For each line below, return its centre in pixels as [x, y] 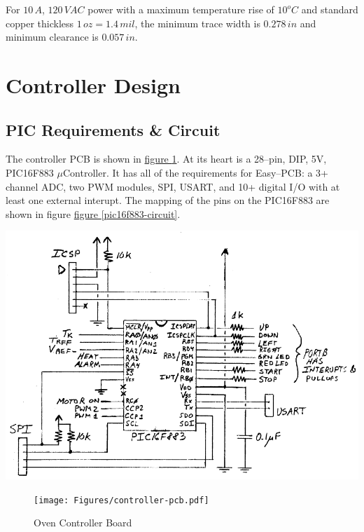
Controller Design [93, 84]
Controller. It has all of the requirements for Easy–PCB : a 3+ [195, 172]
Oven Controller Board [83, 523]
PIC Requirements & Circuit [113, 129]
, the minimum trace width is [197, 23]
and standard [330, 9]
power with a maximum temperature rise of [181, 9]
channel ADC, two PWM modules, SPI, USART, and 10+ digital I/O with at [173, 186]
